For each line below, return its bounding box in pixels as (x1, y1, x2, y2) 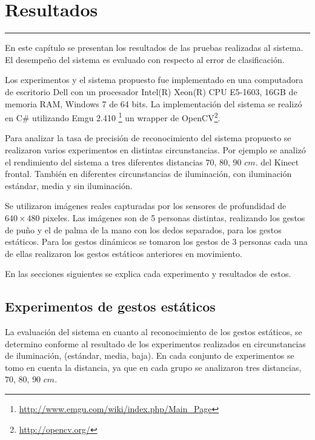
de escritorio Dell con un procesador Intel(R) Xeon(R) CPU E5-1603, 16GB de (5, 85, 297, 98)
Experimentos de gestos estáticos (5, 297, 216, 316)
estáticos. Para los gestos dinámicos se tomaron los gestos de (5, 235, 230, 248)
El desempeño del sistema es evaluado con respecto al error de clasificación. (5, 53, 285, 65)
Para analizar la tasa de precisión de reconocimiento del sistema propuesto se (5, 132, 291, 144)
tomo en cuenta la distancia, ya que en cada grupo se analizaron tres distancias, (5, 361, 302, 373)
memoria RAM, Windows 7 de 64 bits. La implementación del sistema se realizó (5, 97, 302, 110)
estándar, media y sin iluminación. (5, 179, 133, 192)
